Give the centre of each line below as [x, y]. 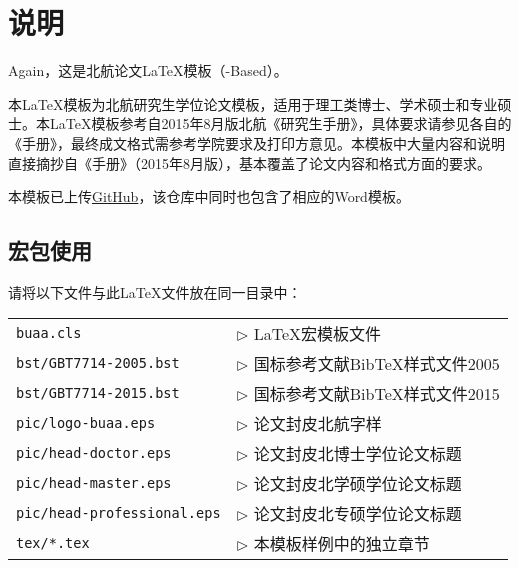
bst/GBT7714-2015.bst [98, 393]
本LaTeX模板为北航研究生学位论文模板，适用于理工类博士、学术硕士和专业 [253, 103]
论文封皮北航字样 [317, 424]
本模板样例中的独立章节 [341, 544]
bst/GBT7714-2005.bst [98, 363]
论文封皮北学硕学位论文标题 [357, 484]
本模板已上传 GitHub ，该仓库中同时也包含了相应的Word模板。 [209, 196]
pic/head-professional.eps [118, 513]
